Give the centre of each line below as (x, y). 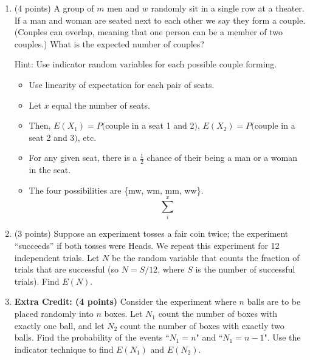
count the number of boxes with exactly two (202, 325)
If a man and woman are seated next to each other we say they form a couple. (160, 20)
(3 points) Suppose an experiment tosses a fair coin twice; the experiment (151, 233)
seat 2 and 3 (52, 137)
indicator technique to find (64, 349)
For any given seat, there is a (83, 158)
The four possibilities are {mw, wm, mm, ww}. (116, 190)
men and (123, 8)
